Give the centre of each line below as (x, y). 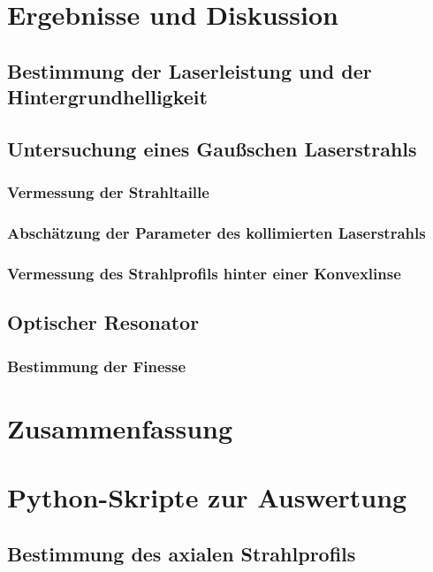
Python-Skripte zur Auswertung (207, 497)
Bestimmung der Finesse (97, 366)
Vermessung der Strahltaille (108, 192)
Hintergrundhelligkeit (107, 97)
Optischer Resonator (103, 322)
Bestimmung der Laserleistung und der (190, 70)
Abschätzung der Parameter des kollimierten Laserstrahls (216, 233)
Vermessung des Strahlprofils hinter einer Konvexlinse (204, 273)
